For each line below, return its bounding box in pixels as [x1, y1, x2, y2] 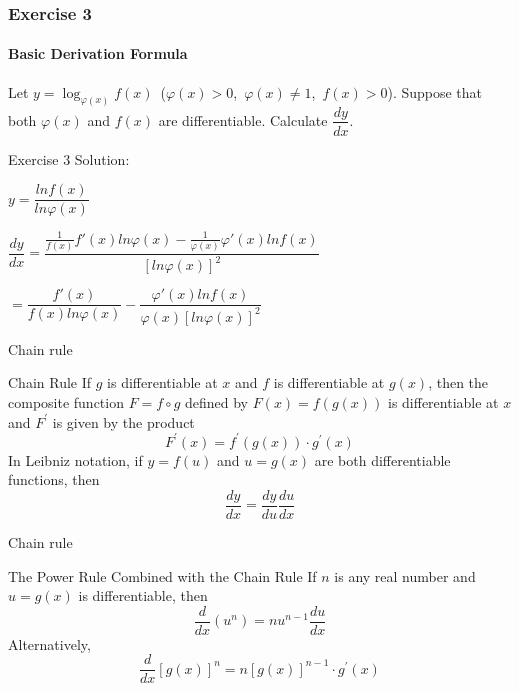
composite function [8, 392, 124, 413]
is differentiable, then [78, 585, 208, 606]
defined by [184, 392, 248, 413]
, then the [428, 372, 489, 393]
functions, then [8, 469, 100, 490]
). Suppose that [387, 81, 483, 102]
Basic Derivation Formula [8, 43, 188, 64]
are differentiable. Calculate [158, 109, 328, 130]
